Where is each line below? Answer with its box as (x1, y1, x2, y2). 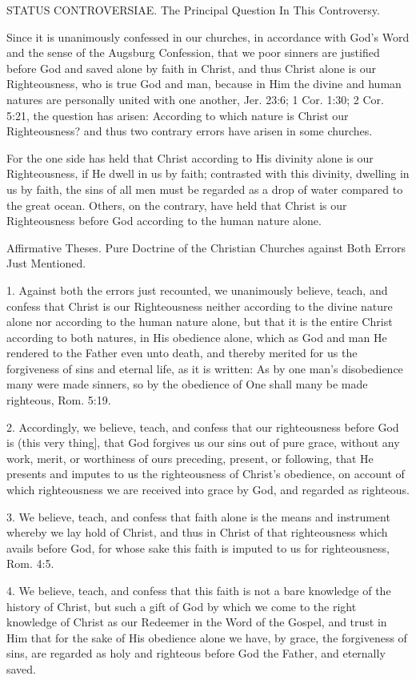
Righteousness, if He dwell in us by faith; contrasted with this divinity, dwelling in (6, 165, 410, 182)
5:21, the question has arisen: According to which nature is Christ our (6, 107, 349, 123)
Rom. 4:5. (6, 555, 54, 572)
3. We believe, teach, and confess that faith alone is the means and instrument (6, 508, 390, 525)
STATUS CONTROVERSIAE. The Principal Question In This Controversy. (6, 2, 380, 18)
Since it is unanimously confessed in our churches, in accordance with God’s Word (6, 28, 410, 45)
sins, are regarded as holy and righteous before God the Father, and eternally (6, 645, 386, 662)
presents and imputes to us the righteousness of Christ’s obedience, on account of (6, 465, 405, 482)
